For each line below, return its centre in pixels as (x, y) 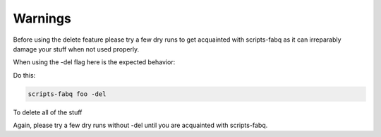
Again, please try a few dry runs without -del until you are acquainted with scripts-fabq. (140, 125)
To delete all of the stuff (48, 112)
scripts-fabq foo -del (67, 94)
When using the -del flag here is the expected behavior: (94, 62)
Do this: (24, 75)
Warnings (42, 18)
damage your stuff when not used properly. (76, 49)
